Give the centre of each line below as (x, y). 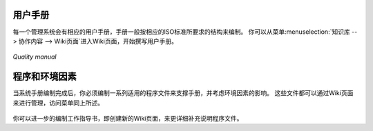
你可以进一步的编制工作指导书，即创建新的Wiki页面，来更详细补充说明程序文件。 (128, 118)
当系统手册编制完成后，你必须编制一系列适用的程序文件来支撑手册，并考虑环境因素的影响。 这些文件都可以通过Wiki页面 (183, 93)
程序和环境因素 (45, 77)
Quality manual (35, 57)
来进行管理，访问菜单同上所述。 (58, 103)
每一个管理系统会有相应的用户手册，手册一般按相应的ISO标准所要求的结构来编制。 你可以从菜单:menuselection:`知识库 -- (185, 32)
